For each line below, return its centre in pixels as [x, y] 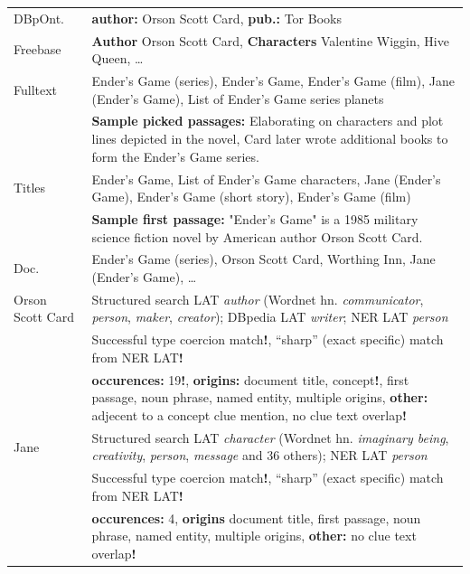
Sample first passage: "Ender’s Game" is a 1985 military [255, 218]
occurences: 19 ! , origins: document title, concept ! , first [250, 379]
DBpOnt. [39, 18]
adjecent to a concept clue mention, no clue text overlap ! [249, 414]
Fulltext [36, 89]
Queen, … [117, 58]
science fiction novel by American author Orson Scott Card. [257, 236]
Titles [30, 188]
